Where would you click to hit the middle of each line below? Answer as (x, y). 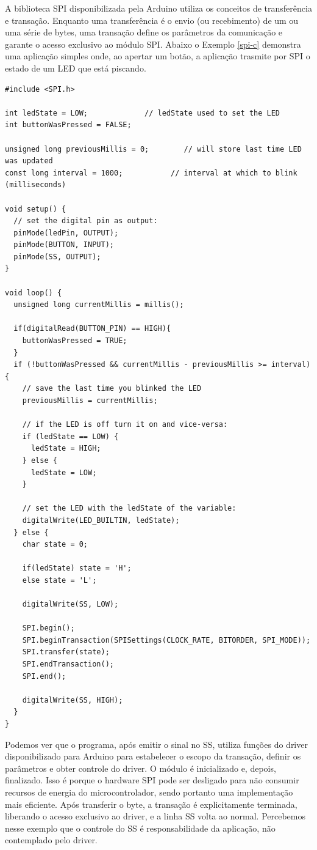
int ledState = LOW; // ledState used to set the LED (143, 113)
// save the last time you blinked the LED (112, 389)
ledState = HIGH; (66, 449)
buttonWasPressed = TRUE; (75, 341)
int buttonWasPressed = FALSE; (68, 125)
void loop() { (34, 293)
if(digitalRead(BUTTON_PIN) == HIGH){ (92, 329)
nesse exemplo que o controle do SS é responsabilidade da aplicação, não (140, 828)
